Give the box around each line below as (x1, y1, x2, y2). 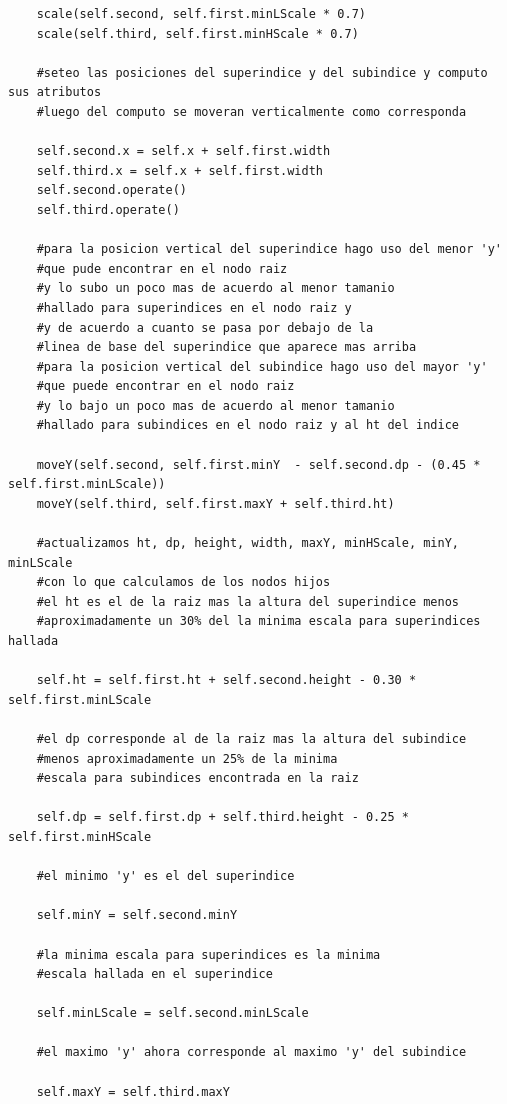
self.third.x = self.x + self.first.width (36, 163, 323, 178)
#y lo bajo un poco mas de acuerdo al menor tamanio (36, 398, 395, 413)
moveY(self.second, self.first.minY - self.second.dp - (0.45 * (36, 457, 481, 472)
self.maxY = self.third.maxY (36, 1084, 230, 1099)
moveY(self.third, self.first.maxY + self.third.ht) (36, 496, 395, 511)
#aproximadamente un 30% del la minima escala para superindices (36, 614, 481, 629)
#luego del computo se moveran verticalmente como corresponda (36, 104, 467, 119)
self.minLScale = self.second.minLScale (36, 1006, 309, 1021)
